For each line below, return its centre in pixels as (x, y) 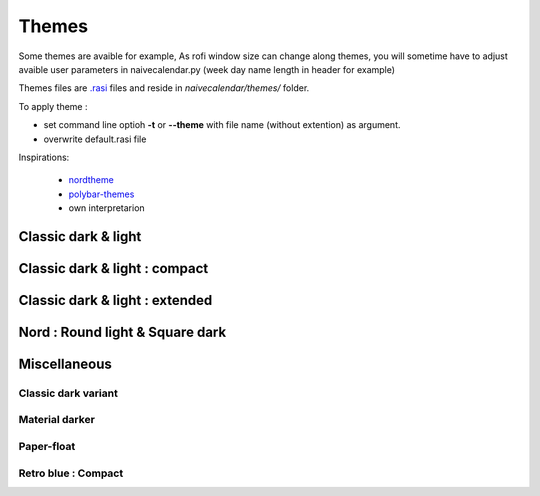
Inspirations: (44, 157)
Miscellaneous (65, 363)
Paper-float (47, 447)
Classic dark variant (68, 393)
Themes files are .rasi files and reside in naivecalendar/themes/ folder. (164, 88)
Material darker (56, 420)
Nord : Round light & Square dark (122, 331)
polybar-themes (101, 194)
